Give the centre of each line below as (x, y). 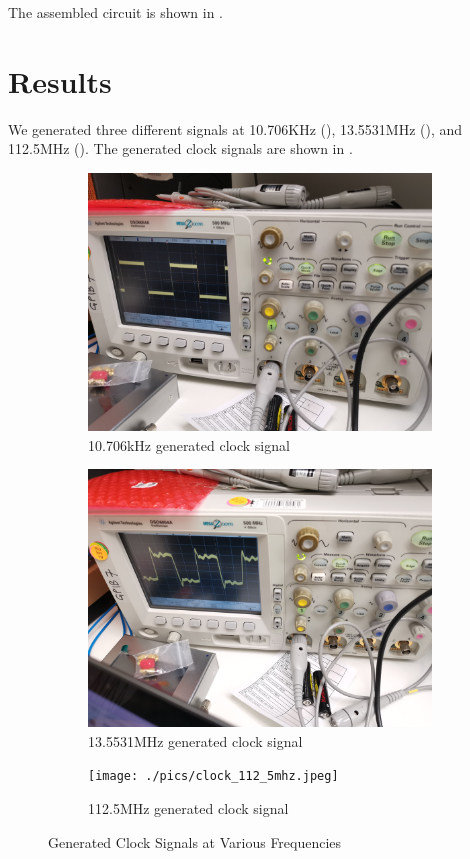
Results (60, 80)
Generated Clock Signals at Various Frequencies (195, 841)
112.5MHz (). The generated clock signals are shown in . (180, 148)
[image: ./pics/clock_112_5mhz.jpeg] (213, 776)
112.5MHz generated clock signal (188, 807)
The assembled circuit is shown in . (115, 12)
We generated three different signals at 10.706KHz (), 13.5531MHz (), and (235, 128)
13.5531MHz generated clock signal (195, 740)
